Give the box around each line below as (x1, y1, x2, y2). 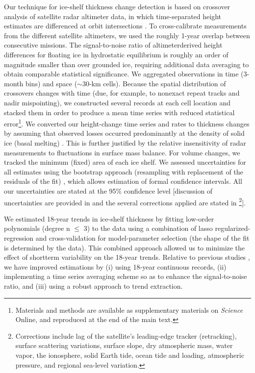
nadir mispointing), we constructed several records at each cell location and (4, 97, 231, 107)
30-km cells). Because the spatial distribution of (82, 78, 226, 88)
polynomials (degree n (4, 223, 70, 233)
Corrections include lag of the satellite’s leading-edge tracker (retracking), (15, 330, 237, 341)
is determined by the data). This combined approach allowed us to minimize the (4, 242, 245, 252)
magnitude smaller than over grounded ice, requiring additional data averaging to (4, 59, 249, 69)
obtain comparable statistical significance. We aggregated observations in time (4, 69, 239, 79)
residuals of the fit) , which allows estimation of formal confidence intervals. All (4, 176, 242, 186)
